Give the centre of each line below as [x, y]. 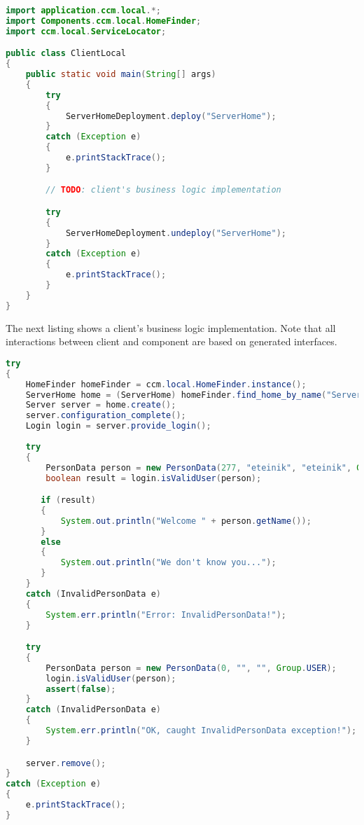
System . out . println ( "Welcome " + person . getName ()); [186, 521]
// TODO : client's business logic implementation [163, 190]
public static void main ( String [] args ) [121, 75]
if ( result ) [68, 500]
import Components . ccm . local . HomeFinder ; [104, 21]
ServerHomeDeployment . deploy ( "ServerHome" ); [171, 116]
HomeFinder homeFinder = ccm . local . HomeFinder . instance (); [166, 384]
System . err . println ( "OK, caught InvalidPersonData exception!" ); [201, 731]
